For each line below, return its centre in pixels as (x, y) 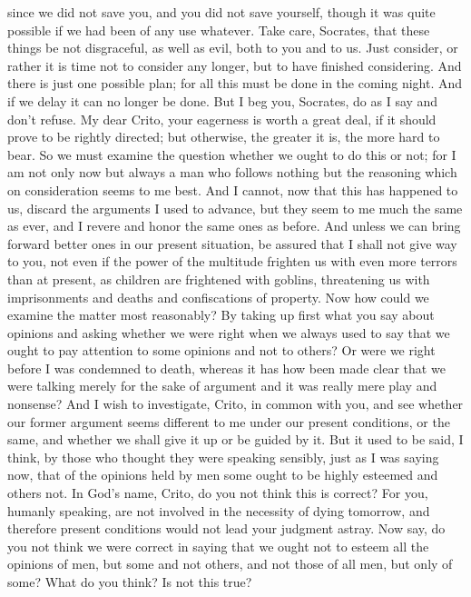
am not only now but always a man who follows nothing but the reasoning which (232, 172)
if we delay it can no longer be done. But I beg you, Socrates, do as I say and (223, 100)
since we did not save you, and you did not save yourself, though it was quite (221, 12)
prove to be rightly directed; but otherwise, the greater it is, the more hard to (224, 137)
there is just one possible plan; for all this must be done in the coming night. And (235, 83)
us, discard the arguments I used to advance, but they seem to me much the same (235, 208)
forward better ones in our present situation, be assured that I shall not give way (232, 243)
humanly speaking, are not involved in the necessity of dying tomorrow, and (219, 510)
